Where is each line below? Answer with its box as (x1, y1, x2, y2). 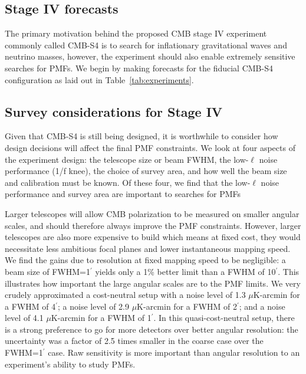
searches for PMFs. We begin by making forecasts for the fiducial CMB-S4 (5, 61, 273, 74)
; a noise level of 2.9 (57, 300, 129, 312)
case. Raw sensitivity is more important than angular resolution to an (48, 346, 300, 359)
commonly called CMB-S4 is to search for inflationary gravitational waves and (5, 38, 287, 51)
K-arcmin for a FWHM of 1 (51, 311, 152, 324)
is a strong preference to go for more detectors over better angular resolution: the (5, 323, 298, 335)
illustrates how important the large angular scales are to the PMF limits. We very (5, 277, 301, 289)
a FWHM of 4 (5, 300, 56, 312)
